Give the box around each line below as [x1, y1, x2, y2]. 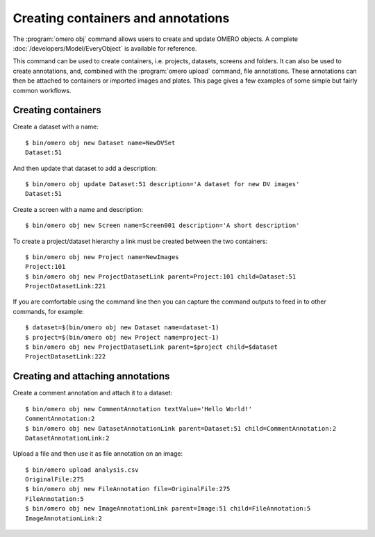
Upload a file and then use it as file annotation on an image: [12, 449, 183, 458]
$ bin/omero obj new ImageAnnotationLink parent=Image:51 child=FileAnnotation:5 [25, 504, 311, 513]
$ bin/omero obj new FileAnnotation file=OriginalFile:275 [25, 485, 231, 493]
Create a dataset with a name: [12, 122, 99, 131]
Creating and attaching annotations [12, 370, 170, 382]
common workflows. [12, 86, 72, 94]
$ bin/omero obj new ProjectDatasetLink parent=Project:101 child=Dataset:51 [25, 272, 297, 281]
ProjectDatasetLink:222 [25, 353, 106, 361]
